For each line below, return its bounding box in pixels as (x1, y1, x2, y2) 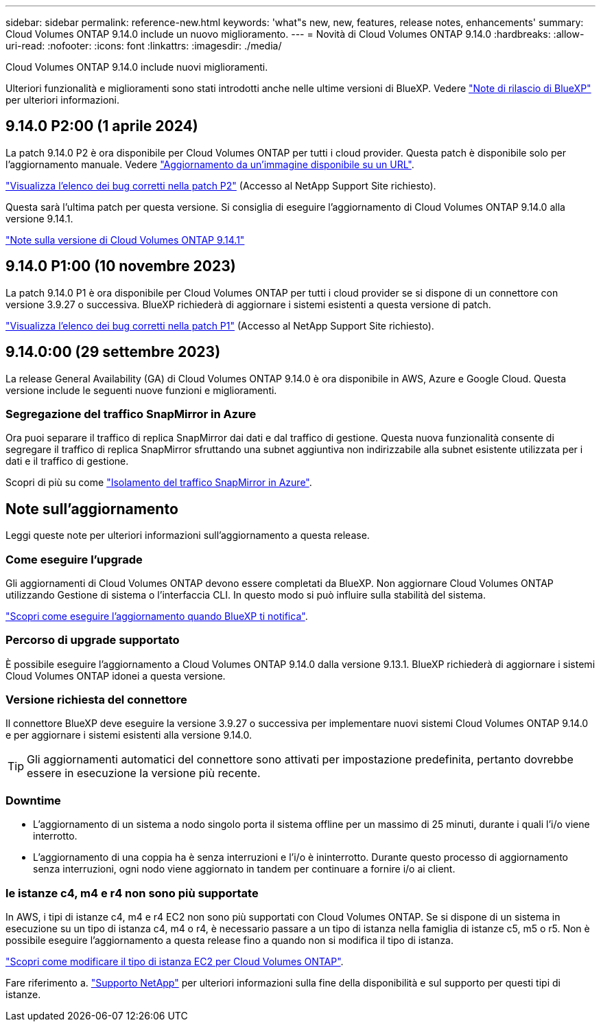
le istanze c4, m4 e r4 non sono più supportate (5, 886, 259, 900)
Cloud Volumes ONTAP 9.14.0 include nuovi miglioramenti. (5, 61, 268, 73)
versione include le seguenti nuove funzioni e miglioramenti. (5, 384, 277, 396)
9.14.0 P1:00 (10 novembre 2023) (5, 257, 236, 275)
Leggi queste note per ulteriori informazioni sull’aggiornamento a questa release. (5, 529, 370, 542)
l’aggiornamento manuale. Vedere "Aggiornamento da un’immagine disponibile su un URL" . (5, 158, 414, 170)
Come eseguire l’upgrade (5, 552, 143, 566)
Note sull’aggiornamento (5, 500, 178, 518)
